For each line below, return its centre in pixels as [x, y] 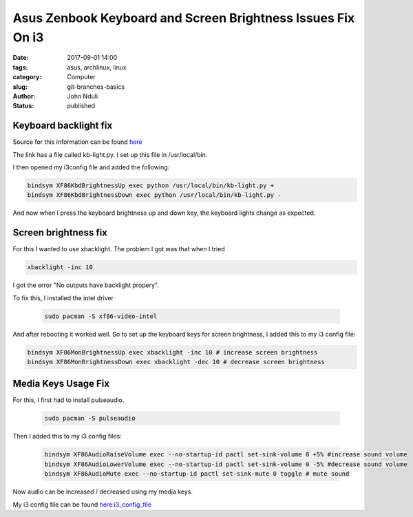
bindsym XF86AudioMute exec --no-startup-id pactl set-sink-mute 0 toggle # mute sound [197, 474]
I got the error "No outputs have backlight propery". [86, 285]
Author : [24, 96]
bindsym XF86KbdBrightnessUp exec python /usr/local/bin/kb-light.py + [151, 185]
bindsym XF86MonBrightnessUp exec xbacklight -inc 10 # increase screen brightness [172, 352]
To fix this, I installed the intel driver [63, 298]
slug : [20, 87]
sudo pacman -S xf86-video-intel [101, 316]
